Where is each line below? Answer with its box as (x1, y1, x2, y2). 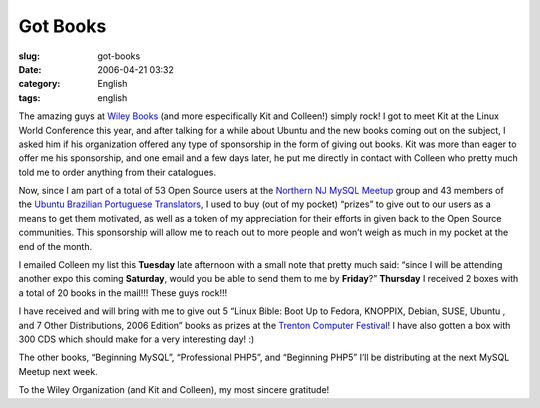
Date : (18, 63, 42, 75)
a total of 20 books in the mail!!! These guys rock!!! (18, 286, 228, 299)
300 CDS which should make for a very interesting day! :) (18, 333, 255, 345)
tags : (18, 91, 41, 104)
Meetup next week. (18, 365, 99, 377)
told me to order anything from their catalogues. (18, 166, 217, 178)
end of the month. (18, 240, 93, 252)
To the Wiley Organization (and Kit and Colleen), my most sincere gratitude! (18, 384, 330, 396)
